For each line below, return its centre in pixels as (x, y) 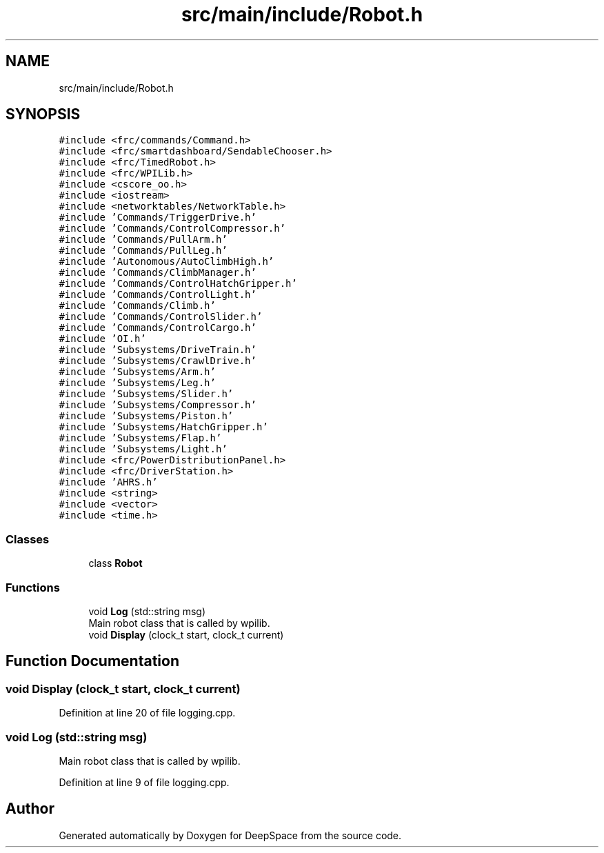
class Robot (115, 563)
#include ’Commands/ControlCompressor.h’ (172, 229)
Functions (33, 587)
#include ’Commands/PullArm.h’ (143, 240)
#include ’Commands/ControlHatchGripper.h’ (178, 284)
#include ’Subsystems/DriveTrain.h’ (158, 350)
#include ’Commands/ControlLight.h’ (158, 295)
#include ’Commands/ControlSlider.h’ (161, 317)
